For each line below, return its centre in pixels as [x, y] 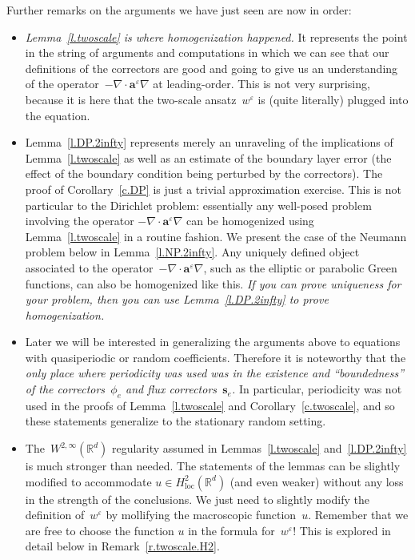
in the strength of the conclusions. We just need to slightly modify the [197, 499]
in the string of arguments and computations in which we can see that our [207, 52]
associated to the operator [89, 267]
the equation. [58, 115]
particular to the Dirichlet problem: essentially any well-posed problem [198, 205]
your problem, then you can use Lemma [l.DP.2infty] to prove [177, 299]
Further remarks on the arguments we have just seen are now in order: [179, 10]
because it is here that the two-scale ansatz [131, 99]
